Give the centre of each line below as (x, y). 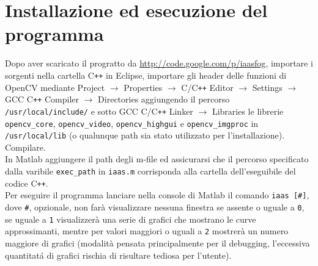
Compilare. (25, 147)
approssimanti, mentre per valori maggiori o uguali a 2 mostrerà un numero (147, 231)
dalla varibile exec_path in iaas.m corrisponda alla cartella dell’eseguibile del (150, 171)
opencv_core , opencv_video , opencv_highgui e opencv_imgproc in (132, 123)
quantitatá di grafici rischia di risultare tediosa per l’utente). (118, 255)
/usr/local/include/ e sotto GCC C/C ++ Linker (99, 111)
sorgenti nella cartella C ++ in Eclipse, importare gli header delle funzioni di (146, 75)
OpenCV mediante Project (55, 87)
